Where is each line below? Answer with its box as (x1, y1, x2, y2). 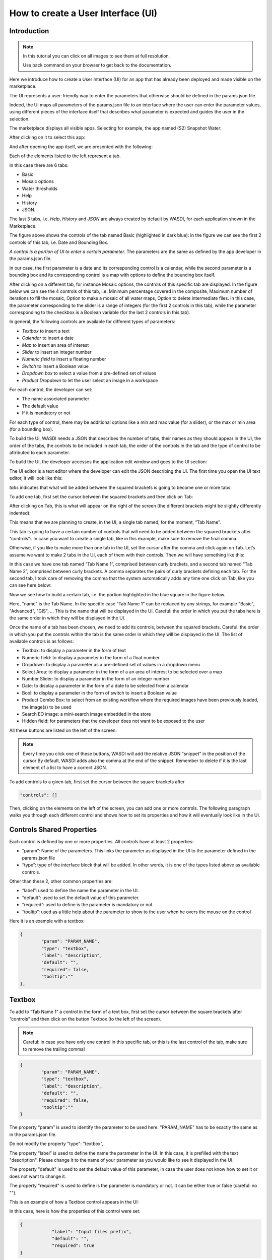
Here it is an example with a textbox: (9, 918, 85, 924)
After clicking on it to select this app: (9, 134, 86, 141)
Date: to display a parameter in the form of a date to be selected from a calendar (22, 683, 189, 689)
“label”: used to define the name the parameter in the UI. (22, 888, 139, 894)
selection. (9, 116, 30, 122)
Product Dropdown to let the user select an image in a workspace (22, 377, 158, 383)
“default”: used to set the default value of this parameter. (22, 895, 140, 901)
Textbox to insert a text (22, 328, 70, 334)
